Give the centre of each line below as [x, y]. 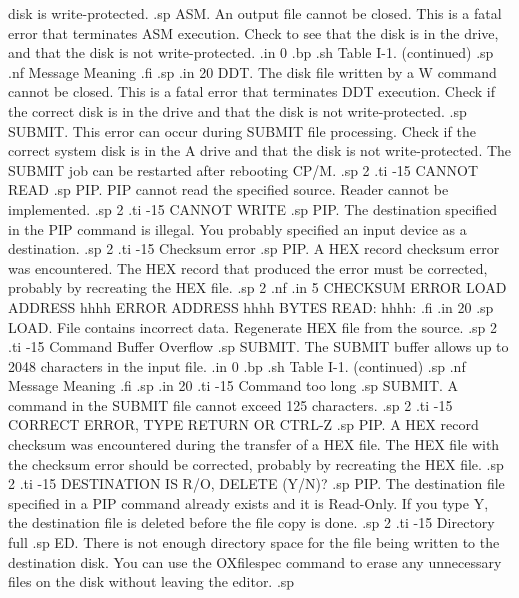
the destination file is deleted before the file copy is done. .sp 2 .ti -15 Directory [251, 522]
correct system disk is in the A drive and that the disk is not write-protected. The [260, 150]
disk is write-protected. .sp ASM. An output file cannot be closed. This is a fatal [255, 13]
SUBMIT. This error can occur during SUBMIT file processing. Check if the [242, 130]
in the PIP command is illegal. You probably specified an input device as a [237, 228]
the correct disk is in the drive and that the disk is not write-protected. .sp [237, 110]
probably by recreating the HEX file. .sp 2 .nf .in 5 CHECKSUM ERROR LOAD [257, 287]
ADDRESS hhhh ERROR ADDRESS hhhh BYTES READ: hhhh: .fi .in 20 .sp [251, 306]
